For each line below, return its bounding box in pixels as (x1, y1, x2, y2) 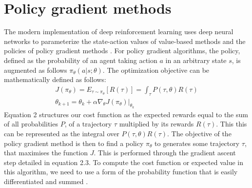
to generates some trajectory (155, 138, 240, 148)
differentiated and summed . (4, 176, 88, 186)
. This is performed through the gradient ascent (94, 147, 236, 158)
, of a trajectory (64, 119, 112, 129)
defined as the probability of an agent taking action (4, 55, 157, 65)
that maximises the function (4, 147, 88, 158)
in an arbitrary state (165, 55, 227, 65)
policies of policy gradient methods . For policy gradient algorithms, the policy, (4, 45, 240, 56)
